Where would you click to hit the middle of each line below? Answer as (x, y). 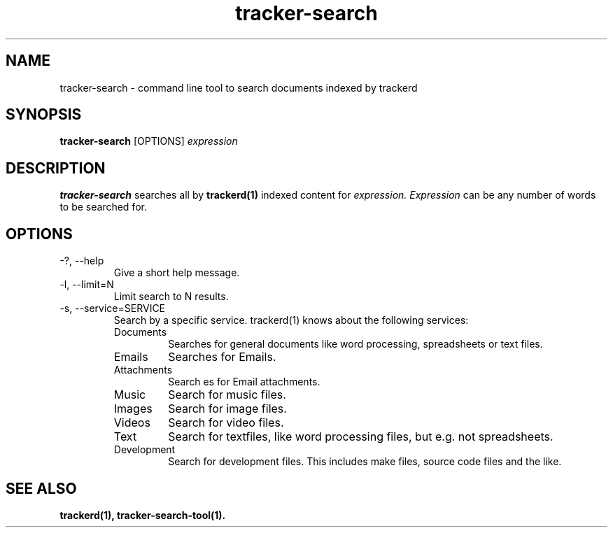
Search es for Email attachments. (244, 382)
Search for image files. (227, 409)
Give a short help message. (177, 273)
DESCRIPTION (56, 168)
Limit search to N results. (171, 297)
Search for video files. (226, 423)
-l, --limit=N (87, 285)
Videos (132, 423)
